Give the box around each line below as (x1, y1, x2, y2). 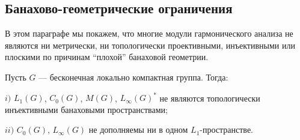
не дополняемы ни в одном (88, 123, 188, 136)
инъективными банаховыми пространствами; (5, 103, 168, 115)
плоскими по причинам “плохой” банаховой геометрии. (5, 50, 209, 63)
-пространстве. (200, 123, 253, 136)
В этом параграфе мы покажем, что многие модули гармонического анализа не (5, 27, 293, 40)
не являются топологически (159, 91, 260, 104)
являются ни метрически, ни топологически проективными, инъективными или (5, 38, 295, 51)
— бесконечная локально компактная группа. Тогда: (38, 70, 228, 83)
